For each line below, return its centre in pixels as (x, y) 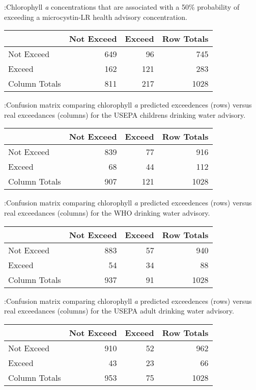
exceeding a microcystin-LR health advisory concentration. (96, 17)
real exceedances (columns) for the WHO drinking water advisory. (107, 212)
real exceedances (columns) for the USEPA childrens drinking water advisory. (125, 114)
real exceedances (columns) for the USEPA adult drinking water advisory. (119, 311)
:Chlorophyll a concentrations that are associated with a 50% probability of (122, 7)
